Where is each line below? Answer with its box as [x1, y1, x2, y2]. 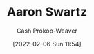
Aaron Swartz [6, 4, 88, 20]
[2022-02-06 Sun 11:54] [12, 40, 82, 48]
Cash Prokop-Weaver [16, 27, 78, 35]
